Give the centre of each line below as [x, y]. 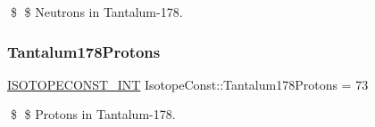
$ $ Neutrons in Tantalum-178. [96, 12]
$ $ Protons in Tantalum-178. [93, 114]
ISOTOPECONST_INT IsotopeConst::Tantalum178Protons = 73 [188, 84]
